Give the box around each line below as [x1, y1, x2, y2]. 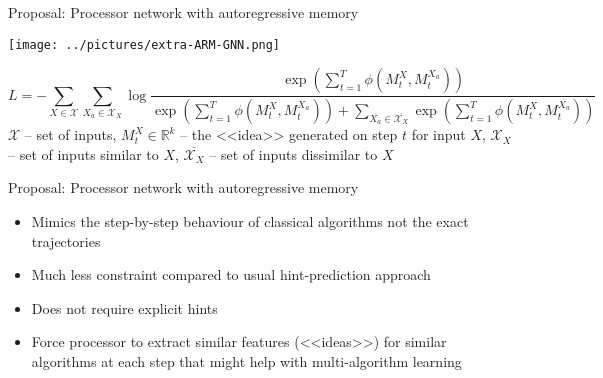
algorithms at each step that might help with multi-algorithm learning [31, 350, 462, 371]
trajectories [31, 230, 101, 251]
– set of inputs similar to [8, 143, 159, 164]
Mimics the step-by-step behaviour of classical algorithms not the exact [31, 210, 469, 231]
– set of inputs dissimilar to [209, 143, 378, 164]
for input [411, 124, 466, 145]
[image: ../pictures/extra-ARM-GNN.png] [8, 37, 281, 52]
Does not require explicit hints [31, 297, 218, 318]
